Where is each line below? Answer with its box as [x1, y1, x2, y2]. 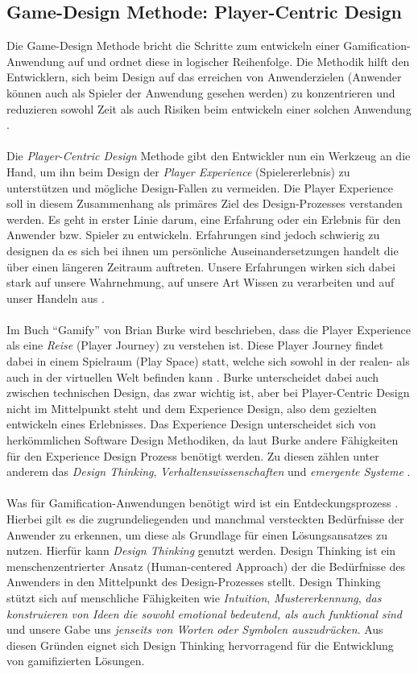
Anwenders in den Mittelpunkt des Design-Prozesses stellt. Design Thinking [6, 573, 381, 590]
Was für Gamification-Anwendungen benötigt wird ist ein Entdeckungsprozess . [6, 494, 399, 511]
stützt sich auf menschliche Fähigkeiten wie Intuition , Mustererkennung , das [6, 589, 382, 606]
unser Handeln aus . [6, 289, 105, 306]
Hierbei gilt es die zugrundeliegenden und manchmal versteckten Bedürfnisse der [6, 511, 404, 527]
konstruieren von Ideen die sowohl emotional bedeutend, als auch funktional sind [6, 605, 402, 622]
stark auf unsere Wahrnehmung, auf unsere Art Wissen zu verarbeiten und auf [6, 274, 395, 291]
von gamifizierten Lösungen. [6, 652, 145, 669]
